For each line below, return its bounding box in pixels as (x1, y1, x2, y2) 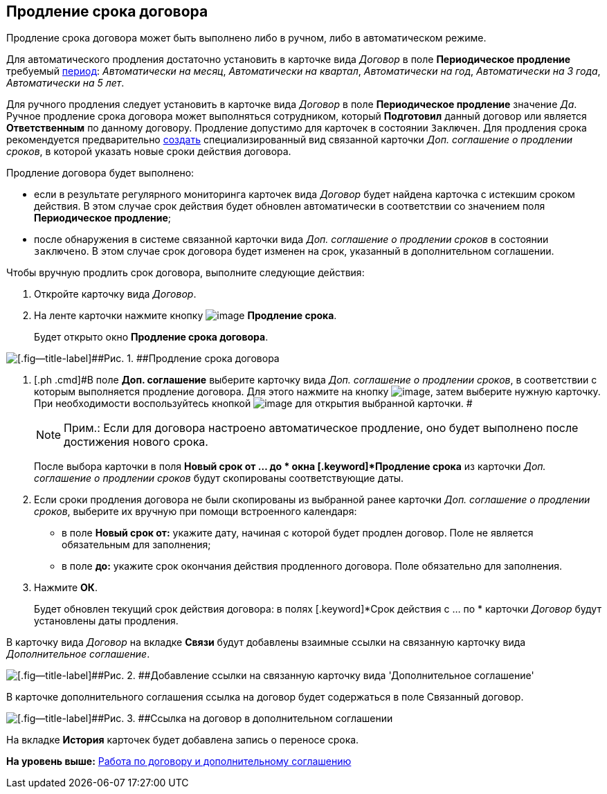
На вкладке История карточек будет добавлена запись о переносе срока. (6, 734, 359, 746)
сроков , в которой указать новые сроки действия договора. (6, 145, 291, 158)
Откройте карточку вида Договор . (34, 288, 197, 300)
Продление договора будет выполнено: (6, 167, 194, 179)
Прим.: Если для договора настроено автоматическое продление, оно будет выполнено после (64, 421, 579, 435)
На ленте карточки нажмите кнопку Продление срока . (34, 309, 337, 322)
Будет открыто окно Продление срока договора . (34, 331, 269, 343)
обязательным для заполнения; (62, 539, 211, 551)
